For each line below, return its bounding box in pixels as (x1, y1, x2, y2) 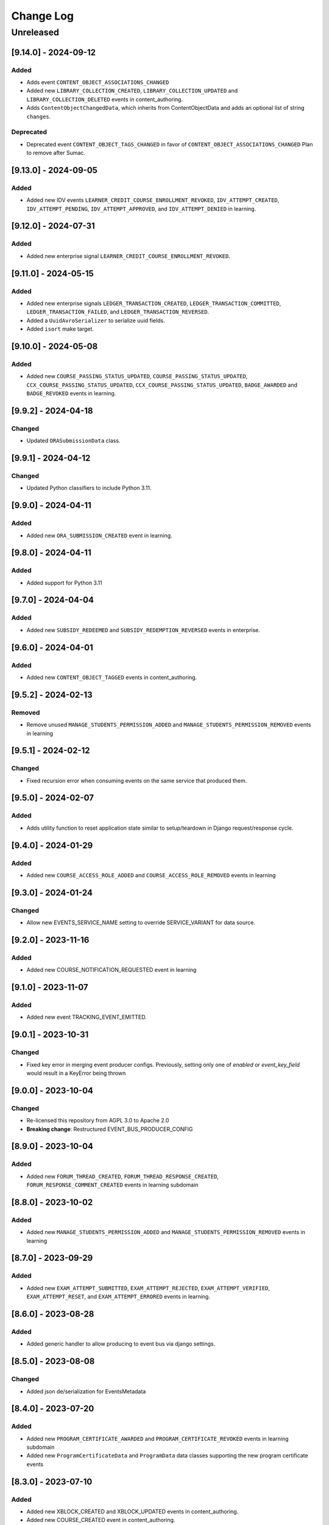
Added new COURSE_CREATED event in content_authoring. (26, 1516, 175, 1524)
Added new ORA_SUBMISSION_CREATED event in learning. (26, 531, 173, 539)
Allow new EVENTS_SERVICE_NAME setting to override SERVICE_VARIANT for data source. (26, 919, 256, 927)
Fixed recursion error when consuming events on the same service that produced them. (26, 777, 247, 784)
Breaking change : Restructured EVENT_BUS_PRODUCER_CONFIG (26, 1125, 193, 1133)
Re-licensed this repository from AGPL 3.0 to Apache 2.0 (26, 1117, 169, 1124)
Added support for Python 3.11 (26, 579, 103, 586)
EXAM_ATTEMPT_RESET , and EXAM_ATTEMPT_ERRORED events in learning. (26, 1293, 210, 1301)
